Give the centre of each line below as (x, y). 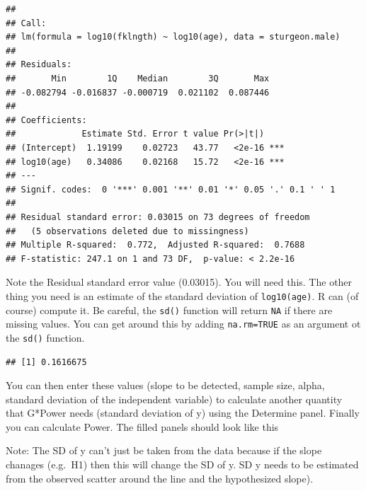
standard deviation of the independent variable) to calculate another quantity (174, 399)
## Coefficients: (46, 120)
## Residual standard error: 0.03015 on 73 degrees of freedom (158, 217)
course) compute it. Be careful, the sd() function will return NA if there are (169, 310)
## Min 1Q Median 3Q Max (138, 78)
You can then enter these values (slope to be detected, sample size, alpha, (165, 385)
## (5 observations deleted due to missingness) (127, 231)
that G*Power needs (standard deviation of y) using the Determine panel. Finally (183, 413)
